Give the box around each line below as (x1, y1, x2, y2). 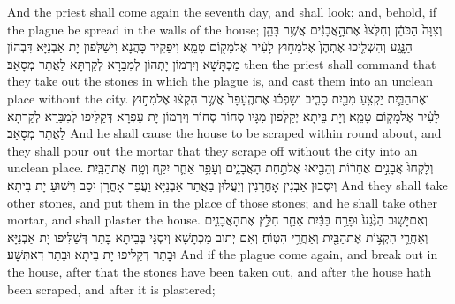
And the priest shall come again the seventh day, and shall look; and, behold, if (7, 3, 437, 20)
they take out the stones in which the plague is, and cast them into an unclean (7, 72, 434, 90)
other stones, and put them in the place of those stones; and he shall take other (7, 193, 438, 211)
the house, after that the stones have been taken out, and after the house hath (7, 262, 432, 280)
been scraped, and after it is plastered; (7, 279, 216, 298)
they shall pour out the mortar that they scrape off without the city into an (7, 141, 418, 159)
